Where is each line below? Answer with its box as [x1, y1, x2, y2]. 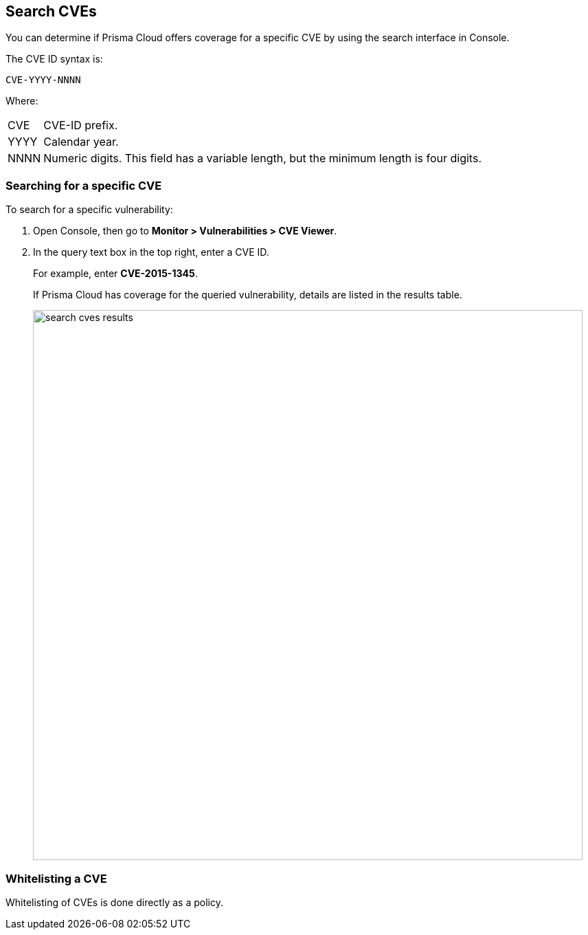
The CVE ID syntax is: [5, 53, 103, 65]
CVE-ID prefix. [43, 118, 118, 133]
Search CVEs [5, 3, 97, 20]
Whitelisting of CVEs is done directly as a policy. [5, 896, 223, 908]
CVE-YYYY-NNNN [5, 74, 81, 86]
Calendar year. [43, 135, 119, 149]
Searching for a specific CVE [5, 178, 162, 192]
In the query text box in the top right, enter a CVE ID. [33, 246, 269, 258]
